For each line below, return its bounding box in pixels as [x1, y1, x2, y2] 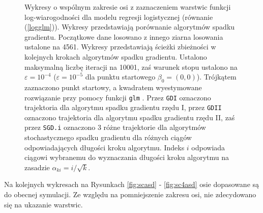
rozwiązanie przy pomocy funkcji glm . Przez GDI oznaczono [24, 92, 211, 102]
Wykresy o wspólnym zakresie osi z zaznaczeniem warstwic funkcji [24, 2, 231, 12]
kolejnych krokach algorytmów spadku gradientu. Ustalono [24, 51, 207, 62]
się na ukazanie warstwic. [4, 199, 83, 209]
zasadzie [24, 162, 50, 172]
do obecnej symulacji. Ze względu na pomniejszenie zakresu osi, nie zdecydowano [4, 189, 256, 200]
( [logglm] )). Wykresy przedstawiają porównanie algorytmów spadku [24, 21, 235, 32]
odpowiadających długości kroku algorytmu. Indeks [24, 142, 185, 152]
